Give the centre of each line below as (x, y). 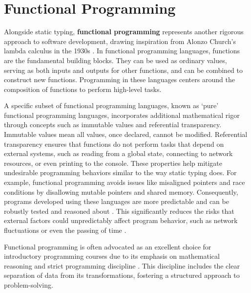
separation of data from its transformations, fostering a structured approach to (122, 275)
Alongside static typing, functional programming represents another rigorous (124, 32)
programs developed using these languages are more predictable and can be (116, 201)
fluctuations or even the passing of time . (65, 230)
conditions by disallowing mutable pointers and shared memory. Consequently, (121, 192)
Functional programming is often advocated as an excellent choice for (108, 246)
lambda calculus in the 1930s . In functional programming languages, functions (122, 51)
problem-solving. (29, 284)
